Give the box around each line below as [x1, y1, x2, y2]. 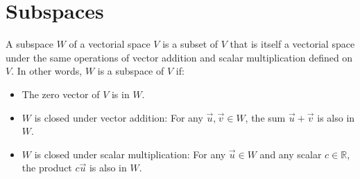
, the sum [245, 110, 286, 124]
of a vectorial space [69, 37, 151, 51]
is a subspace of [97, 64, 164, 78]
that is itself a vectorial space [230, 37, 355, 51]
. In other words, [11, 64, 83, 78]
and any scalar [259, 147, 322, 161]
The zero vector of [22, 86, 100, 101]
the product [22, 160, 72, 175]
